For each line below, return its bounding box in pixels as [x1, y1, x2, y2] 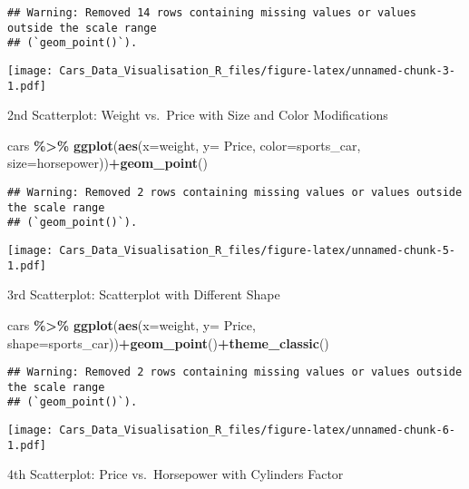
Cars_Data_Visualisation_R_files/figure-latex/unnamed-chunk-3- [59, 64, 455, 77]
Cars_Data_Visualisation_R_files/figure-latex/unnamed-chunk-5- [59, 244, 455, 258]
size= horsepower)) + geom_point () [7, 153, 209, 172]
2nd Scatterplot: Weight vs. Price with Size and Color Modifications [7, 105, 388, 124]
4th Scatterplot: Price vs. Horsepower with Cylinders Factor [7, 465, 344, 484]
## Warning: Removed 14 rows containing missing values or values [7, 6, 417, 19]
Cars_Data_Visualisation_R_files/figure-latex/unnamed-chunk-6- [59, 424, 455, 437]
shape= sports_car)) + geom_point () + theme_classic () [7, 333, 329, 352]
